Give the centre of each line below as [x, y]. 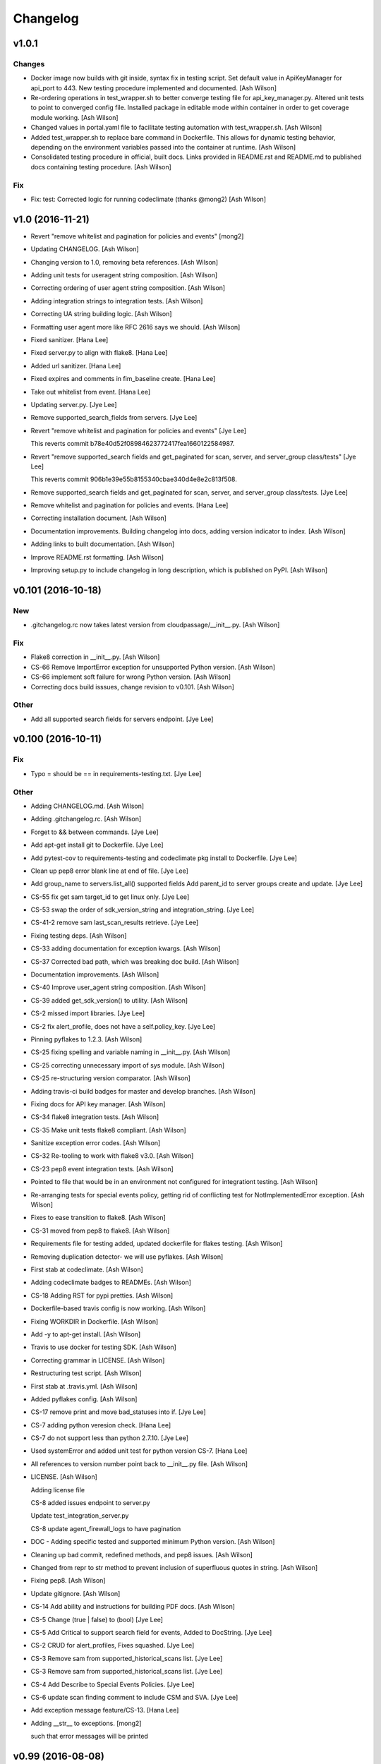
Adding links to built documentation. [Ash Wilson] [103, 544]
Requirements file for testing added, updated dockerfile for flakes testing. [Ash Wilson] [157, 1244]
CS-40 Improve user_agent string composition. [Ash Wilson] [118, 987]
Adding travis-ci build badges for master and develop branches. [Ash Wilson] [143, 1091]
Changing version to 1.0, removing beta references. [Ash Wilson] [125, 262]
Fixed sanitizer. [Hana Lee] [69, 340]
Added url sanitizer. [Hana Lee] [76, 366]
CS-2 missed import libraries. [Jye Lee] [88, 1013]
